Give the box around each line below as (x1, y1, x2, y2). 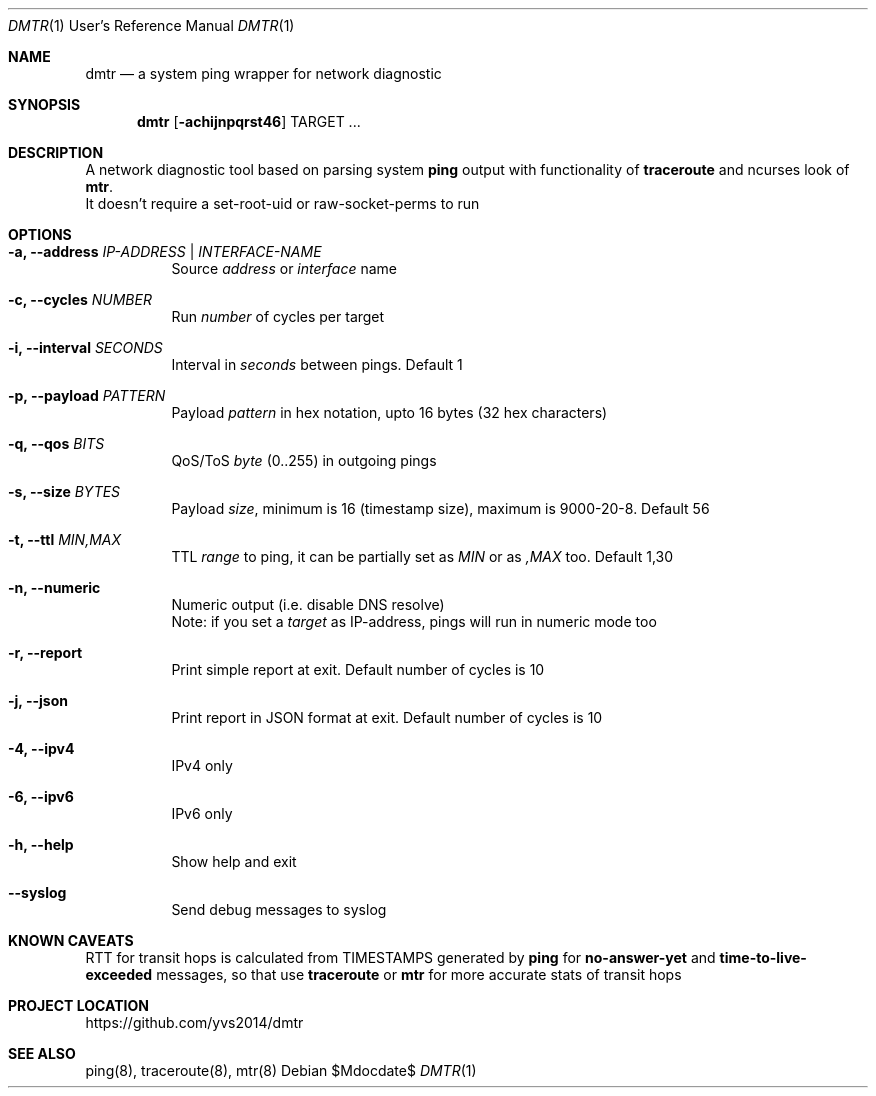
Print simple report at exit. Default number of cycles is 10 (171, 661, 545, 678)
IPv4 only (171, 757, 233, 774)
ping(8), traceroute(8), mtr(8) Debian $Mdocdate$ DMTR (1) (85, 1062, 477, 1079)
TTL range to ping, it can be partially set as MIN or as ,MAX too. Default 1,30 (171, 548, 674, 565)
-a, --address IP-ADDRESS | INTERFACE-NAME (8, 243, 322, 260)
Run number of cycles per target (171, 308, 385, 325)
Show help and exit (171, 853, 297, 870)
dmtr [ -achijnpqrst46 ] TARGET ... (137, 113, 361, 130)
